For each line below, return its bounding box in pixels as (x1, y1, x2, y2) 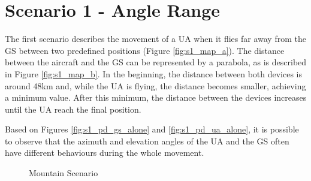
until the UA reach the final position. (5, 102, 141, 115)
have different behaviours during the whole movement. (5, 146, 204, 159)
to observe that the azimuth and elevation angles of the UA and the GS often (5, 134, 289, 147)
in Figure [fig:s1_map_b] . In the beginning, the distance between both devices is (5, 67, 303, 80)
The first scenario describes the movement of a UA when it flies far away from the (5, 32, 306, 45)
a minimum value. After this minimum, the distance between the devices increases (5, 91, 307, 104)
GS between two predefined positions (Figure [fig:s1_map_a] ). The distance (5, 44, 285, 56)
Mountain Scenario (29, 167, 98, 179)
